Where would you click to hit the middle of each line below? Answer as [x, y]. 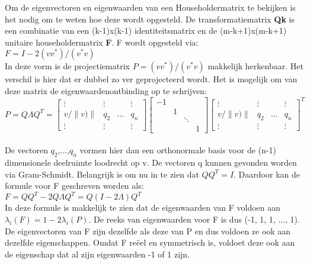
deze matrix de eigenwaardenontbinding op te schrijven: [106, 90]
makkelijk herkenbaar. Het [255, 66]
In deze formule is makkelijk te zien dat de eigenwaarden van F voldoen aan [143, 207]
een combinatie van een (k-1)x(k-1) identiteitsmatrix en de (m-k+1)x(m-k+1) [146, 30]
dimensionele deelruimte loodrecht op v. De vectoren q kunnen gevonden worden [151, 162]
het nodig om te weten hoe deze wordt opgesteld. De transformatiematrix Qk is [150, 19]
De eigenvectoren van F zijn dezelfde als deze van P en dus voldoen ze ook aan [148, 231]
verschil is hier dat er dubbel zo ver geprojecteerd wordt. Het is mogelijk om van [151, 79]
